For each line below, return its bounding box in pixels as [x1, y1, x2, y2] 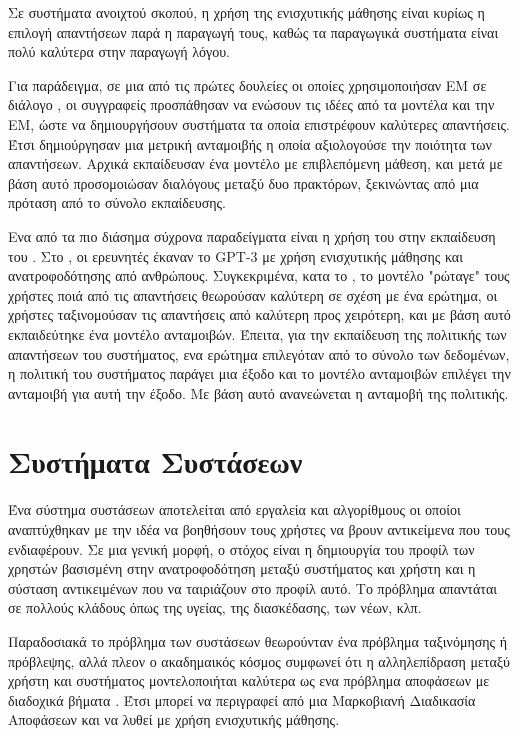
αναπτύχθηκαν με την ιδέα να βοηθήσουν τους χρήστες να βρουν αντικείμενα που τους [8, 519, 510, 539]
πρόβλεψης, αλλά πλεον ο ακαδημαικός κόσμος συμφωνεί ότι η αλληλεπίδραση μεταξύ [8, 650, 510, 671]
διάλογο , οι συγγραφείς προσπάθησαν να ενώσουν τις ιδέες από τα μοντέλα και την [8, 94, 495, 115]
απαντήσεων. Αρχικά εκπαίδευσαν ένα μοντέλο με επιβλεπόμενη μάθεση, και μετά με [8, 153, 503, 174]
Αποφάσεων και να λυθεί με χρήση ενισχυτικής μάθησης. [8, 709, 340, 730]
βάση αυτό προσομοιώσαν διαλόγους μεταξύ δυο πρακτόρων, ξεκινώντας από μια [8, 172, 479, 193]
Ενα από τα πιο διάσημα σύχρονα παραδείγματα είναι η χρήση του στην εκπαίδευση [8, 225, 496, 246]
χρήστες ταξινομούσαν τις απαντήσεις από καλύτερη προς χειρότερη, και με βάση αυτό [8, 304, 511, 325]
